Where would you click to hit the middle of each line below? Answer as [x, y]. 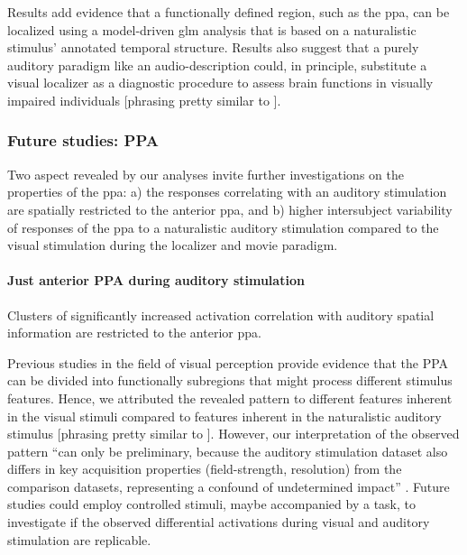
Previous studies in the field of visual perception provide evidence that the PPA [228, 362]
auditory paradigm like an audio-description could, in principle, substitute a [217, 65]
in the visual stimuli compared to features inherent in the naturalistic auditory [224, 416]
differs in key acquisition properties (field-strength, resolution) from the [205, 469]
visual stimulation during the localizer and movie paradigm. [173, 245]
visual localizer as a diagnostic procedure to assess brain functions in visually [220, 83]
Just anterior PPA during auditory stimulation [156, 280]
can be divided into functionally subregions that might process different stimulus [230, 380]
